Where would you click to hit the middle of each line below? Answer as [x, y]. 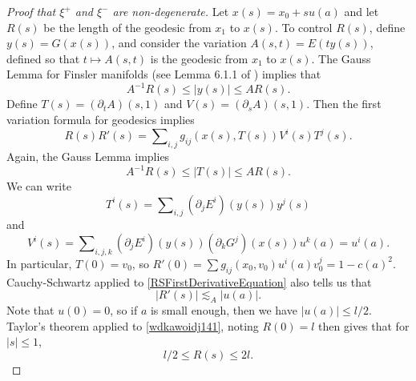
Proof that [31, 11]
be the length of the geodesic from [127, 27]
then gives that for [364, 325]
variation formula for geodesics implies [101, 120]
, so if [124, 310]
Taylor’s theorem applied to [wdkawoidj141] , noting [133, 325]
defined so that [43, 58]
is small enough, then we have [224, 310]
